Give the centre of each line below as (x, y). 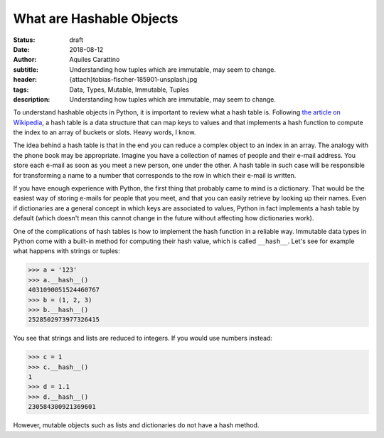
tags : (21, 90)
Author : (25, 60)
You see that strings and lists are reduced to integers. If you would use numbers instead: (143, 338)
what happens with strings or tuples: (66, 251)
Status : (24, 40)
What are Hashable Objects (96, 18)
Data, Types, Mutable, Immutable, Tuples (129, 90)
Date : (21, 49)
